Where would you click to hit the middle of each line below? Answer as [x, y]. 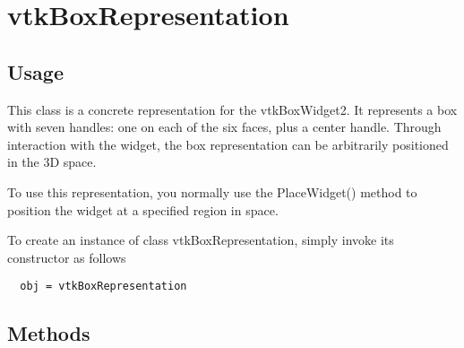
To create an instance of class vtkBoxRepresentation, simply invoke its [201, 240]
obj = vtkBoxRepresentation [103, 287]
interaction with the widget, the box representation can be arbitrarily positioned [228, 144]
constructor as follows [67, 257]
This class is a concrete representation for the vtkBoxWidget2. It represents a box [232, 109]
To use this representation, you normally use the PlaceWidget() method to [212, 191]
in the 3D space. [52, 162]
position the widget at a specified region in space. [143, 209]
